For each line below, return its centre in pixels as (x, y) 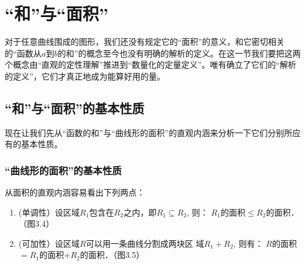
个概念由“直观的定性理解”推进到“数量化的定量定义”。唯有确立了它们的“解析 (151, 64)
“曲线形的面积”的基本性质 (63, 170)
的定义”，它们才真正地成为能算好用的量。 (85, 76)
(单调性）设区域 (49, 212)
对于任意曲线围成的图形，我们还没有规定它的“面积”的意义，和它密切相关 (145, 42)
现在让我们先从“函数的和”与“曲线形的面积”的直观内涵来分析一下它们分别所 (149, 132)
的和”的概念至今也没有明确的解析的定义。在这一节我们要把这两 (179, 53)
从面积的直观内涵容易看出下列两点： (75, 192)
